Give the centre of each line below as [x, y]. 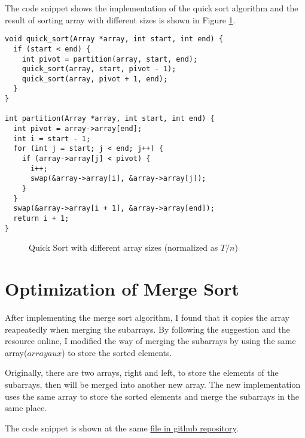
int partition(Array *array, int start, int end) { [110, 119]
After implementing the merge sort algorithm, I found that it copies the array [147, 317]
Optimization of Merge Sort [122, 289]
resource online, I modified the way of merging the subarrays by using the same [150, 341]
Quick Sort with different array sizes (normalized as [123, 247]
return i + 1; [41, 218]
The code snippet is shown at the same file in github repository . [122, 428]
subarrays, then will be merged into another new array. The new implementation [153, 384]
